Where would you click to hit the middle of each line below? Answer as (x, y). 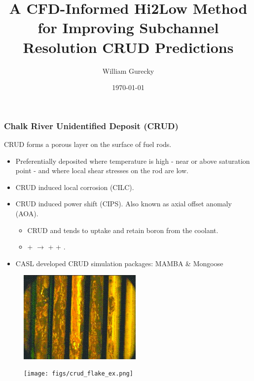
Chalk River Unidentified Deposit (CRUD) (91, 125)
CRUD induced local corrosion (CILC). (75, 187)
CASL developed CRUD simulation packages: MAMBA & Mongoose (119, 263)
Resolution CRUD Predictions (128, 47)
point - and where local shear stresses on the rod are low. (102, 170)
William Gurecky (128, 71)
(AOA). (27, 213)
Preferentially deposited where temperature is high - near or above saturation (133, 161)
